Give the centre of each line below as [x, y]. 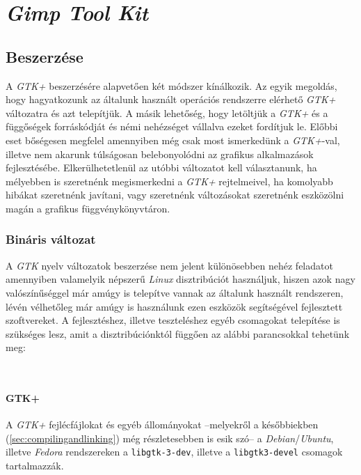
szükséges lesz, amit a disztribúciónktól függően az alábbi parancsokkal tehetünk [178, 333]
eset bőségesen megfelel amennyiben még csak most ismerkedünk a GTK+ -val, [173, 140]
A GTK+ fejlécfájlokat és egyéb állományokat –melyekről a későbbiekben [162, 425]
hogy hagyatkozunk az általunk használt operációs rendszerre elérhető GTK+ [171, 99]
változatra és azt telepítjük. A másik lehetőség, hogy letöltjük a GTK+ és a [167, 112]
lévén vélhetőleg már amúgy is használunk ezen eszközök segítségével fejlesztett [174, 306]
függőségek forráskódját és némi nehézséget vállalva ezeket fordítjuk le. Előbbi [172, 126]
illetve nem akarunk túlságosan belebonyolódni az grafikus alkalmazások [160, 154]
